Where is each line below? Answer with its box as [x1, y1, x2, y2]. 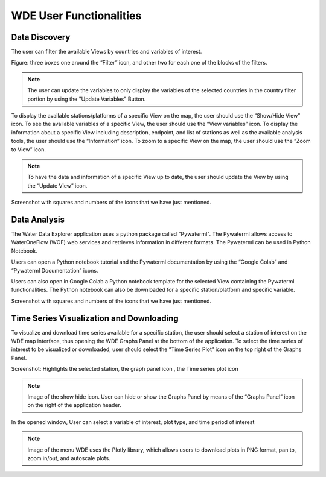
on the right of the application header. [27, 402, 122, 409]
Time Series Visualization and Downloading [11, 313, 179, 323]
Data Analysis [11, 214, 65, 224]
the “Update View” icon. [27, 182, 88, 189]
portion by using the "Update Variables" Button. [27, 95, 146, 103]
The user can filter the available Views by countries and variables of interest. [11, 48, 202, 55]
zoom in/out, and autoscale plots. [27, 454, 111, 461]
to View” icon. [11, 145, 46, 153]
